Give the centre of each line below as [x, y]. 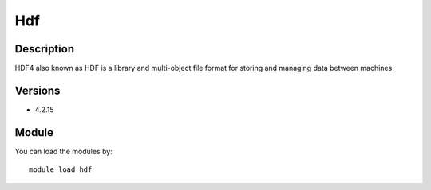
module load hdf [61, 170]
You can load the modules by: [64, 151]
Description [45, 49]
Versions [38, 90]
